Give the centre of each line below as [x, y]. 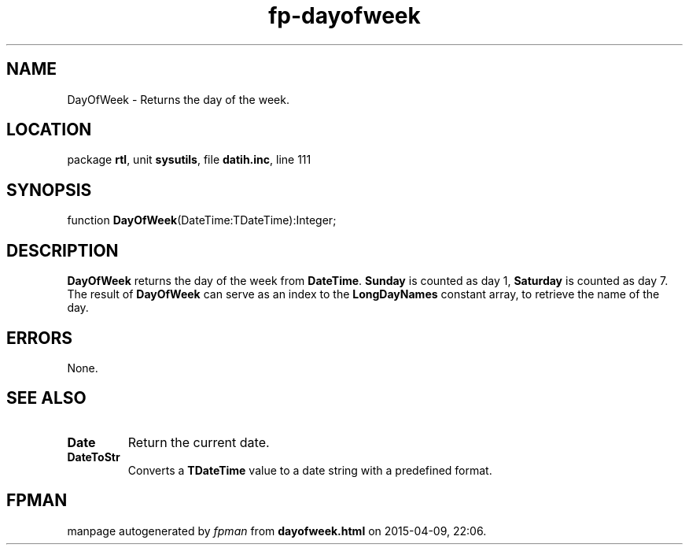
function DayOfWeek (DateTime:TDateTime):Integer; [202, 220]
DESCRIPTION [63, 250]
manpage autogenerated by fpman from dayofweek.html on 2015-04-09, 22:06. [277, 531]
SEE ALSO [46, 398]
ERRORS [40, 338]
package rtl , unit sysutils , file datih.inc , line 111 [189, 160]
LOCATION [49, 130]
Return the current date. [199, 442]
